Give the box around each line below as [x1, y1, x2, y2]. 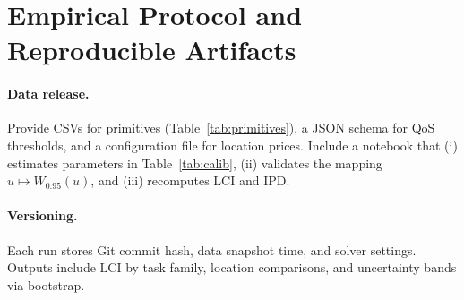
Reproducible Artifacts [7, 31, 296, 68]
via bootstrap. [7, 275, 85, 294]
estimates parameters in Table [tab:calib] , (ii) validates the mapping [7, 153, 382, 172]
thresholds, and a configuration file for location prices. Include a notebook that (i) [7, 135, 458, 154]
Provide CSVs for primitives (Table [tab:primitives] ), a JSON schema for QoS [7, 118, 435, 137]
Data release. [7, 84, 90, 103]
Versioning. [7, 206, 78, 225]
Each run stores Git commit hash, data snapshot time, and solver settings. [7, 240, 417, 259]
